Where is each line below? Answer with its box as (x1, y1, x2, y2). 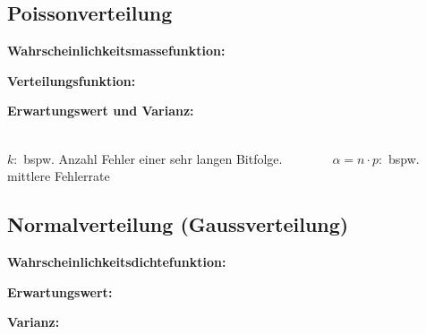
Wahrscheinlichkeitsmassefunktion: (7, 41, 226, 60)
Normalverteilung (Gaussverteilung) (7, 210, 349, 238)
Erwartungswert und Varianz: (7, 101, 194, 120)
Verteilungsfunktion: (7, 71, 136, 90)
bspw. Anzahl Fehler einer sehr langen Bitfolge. (23, 149, 283, 167)
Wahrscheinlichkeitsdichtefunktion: (7, 252, 226, 270)
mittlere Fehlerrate (7, 167, 110, 185)
